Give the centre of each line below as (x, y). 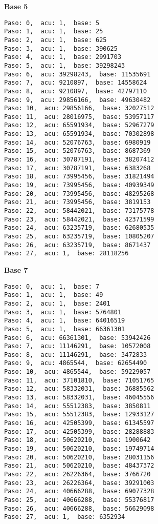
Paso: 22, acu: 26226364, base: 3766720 (77, 474)
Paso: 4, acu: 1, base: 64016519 (65, 321)
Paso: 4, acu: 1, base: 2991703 (63, 57)
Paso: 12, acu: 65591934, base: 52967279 (79, 125)
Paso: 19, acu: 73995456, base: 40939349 (79, 185)
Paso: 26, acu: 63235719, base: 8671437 (77, 245)
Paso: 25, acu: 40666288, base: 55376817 (79, 500)
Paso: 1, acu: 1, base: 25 (54, 32)
